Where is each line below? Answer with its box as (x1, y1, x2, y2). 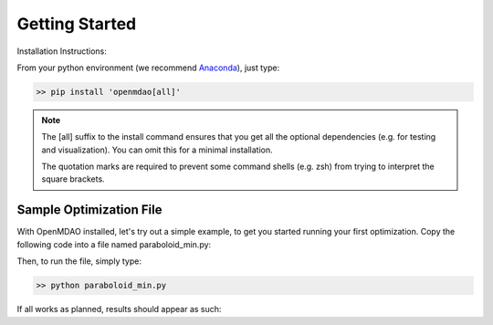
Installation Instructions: (16, 46, 107, 57)
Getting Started (16, 14, 137, 34)
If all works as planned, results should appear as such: (16, 304, 222, 315)
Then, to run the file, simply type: (16, 256, 142, 267)
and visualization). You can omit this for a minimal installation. (41, 144, 273, 155)
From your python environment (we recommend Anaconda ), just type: (16, 62, 280, 73)
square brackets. (41, 173, 105, 184)
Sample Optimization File (16, 202, 163, 218)
